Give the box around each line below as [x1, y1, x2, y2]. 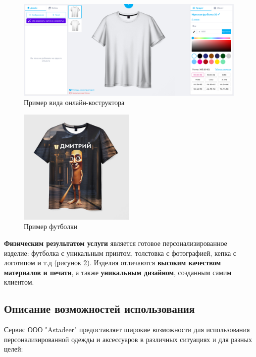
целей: [4, 344, 23, 354]
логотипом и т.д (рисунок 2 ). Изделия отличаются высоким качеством [4, 257, 221, 268]
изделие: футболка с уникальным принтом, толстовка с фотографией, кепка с [4, 247, 236, 258]
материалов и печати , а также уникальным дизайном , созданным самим [4, 267, 232, 277]
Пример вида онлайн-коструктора [24, 97, 125, 108]
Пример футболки [24, 221, 78, 232]
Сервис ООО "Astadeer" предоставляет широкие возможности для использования [4, 324, 250, 335]
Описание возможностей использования [4, 301, 195, 316]
